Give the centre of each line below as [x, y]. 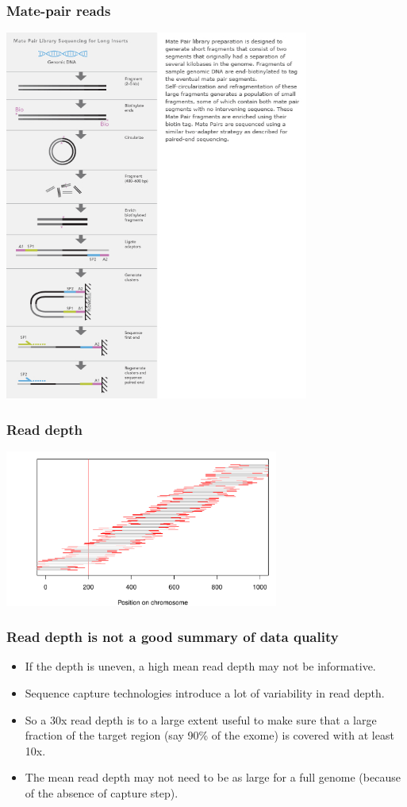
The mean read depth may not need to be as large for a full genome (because [213, 777]
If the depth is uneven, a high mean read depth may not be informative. [200, 666]
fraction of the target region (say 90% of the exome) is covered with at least [209, 735]
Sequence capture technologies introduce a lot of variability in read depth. [205, 692]
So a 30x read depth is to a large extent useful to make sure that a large [201, 719]
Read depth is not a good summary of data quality [173, 637]
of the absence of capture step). [102, 792]
